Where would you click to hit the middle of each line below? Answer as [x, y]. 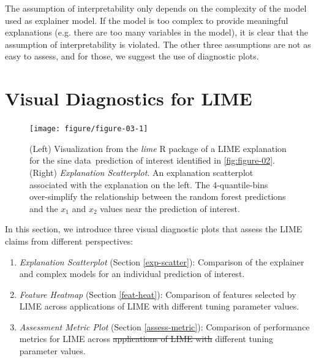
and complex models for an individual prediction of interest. [132, 274]
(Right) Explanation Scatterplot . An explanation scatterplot [141, 172]
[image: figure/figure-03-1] [89, 129]
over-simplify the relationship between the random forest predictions [158, 196]
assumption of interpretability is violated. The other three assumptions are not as [158, 44]
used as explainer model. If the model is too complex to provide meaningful [147, 20]
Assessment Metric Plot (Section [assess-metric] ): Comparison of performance [164, 326]
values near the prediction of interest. [170, 208]
